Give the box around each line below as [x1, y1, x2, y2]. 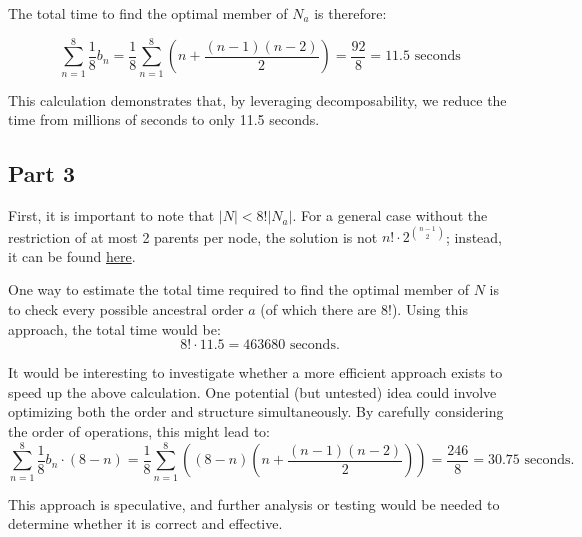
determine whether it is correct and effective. [8, 513, 283, 534]
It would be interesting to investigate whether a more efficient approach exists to [8, 362, 503, 383]
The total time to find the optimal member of [8, 3, 288, 23]
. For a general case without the [292, 205, 488, 226]
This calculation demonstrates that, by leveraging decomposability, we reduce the [8, 89, 507, 110]
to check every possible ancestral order [8, 298, 244, 319]
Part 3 [8, 158, 76, 189]
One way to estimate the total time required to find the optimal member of [8, 279, 469, 300]
